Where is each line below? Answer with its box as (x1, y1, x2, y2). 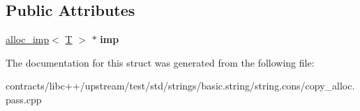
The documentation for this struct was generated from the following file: (6, 55, 315, 69)
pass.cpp (6, 92, 42, 106)
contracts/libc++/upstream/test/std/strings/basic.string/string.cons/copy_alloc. (6, 78, 355, 93)
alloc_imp (6, 32, 50, 46)
